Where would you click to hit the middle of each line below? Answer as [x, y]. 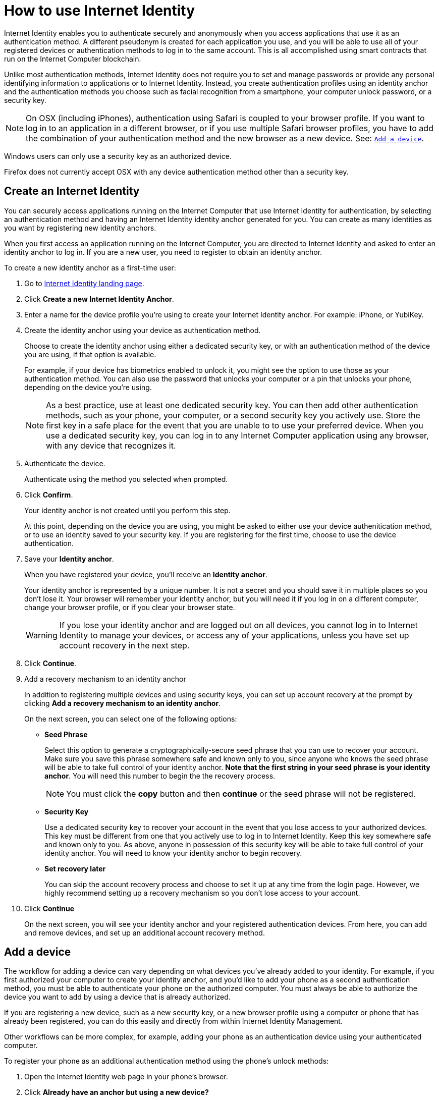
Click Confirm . [49, 494]
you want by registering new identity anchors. [80, 228]
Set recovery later [75, 868]
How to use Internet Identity [100, 11]
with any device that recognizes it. [111, 445]
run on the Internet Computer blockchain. [73, 59]
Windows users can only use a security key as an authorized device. [118, 156]
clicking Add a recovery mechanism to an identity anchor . [123, 703]
